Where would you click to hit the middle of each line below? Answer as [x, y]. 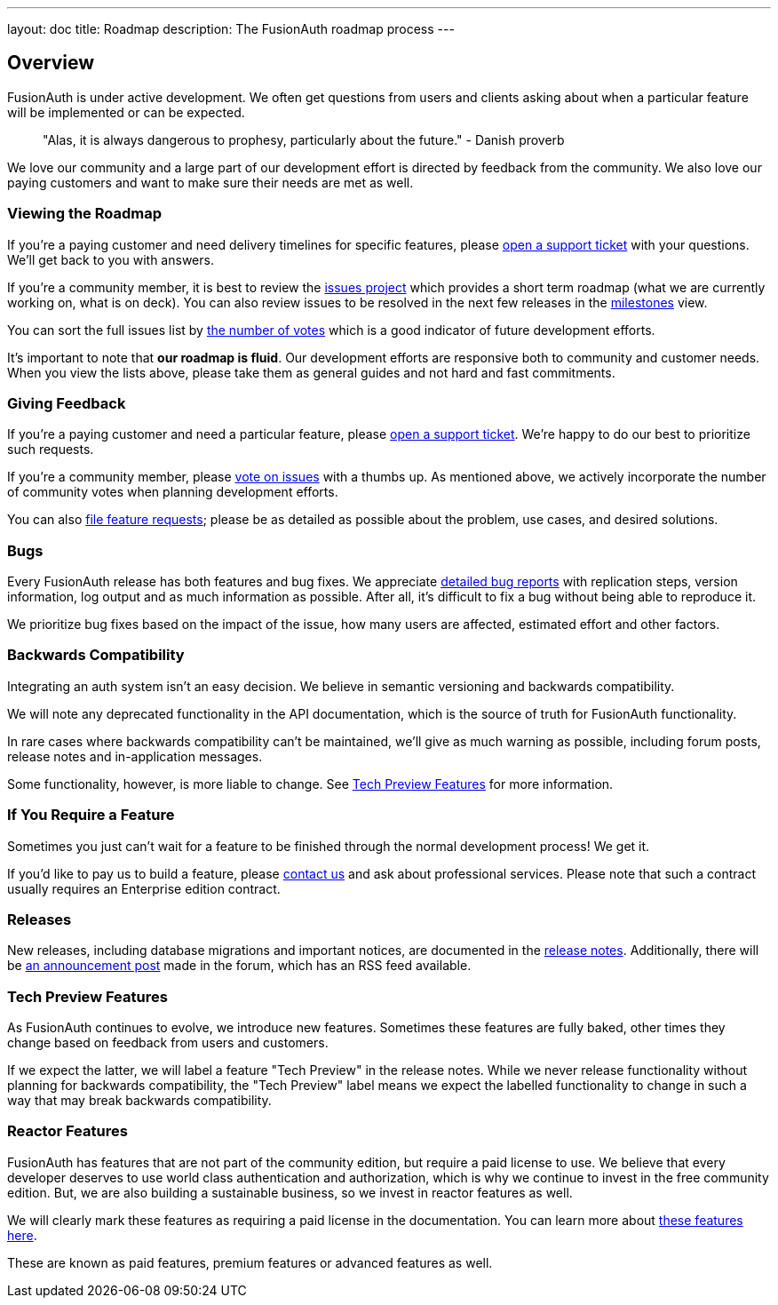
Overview [51, 63]
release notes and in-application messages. [135, 756]
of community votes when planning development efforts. [173, 492]
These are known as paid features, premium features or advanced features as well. [250, 1262]
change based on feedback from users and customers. [168, 1043]
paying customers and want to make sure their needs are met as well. [210, 182]
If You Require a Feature [91, 815]
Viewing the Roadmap [85, 214]
